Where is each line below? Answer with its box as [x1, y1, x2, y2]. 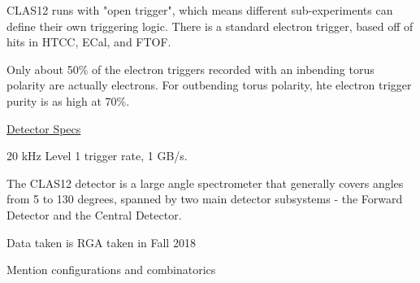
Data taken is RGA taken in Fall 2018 [6, 233, 196, 250]
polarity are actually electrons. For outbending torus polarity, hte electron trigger [6, 76, 412, 94]
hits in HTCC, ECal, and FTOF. [6, 33, 171, 50]
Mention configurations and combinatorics [6, 261, 216, 278]
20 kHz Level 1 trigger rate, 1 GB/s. [6, 147, 188, 164]
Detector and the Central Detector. [6, 206, 182, 223]
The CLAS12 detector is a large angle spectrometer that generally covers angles [6, 174, 404, 191]
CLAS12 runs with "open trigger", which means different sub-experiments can [6, 2, 393, 18]
